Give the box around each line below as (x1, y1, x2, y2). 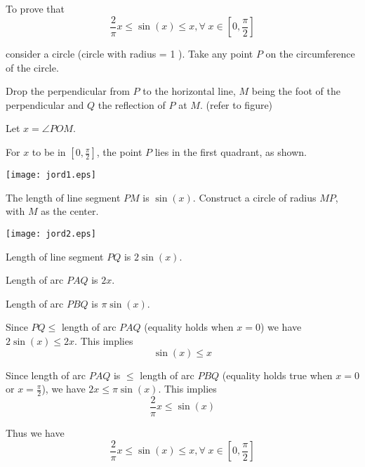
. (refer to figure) (199, 97, 273, 112)
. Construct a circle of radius (192, 190, 317, 204)
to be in (32, 145, 66, 159)
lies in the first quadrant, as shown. (154, 145, 307, 159)
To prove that (6, 1, 65, 15)
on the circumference (265, 46, 355, 61)
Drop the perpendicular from (6, 84, 130, 98)
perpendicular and (6, 97, 84, 112)
